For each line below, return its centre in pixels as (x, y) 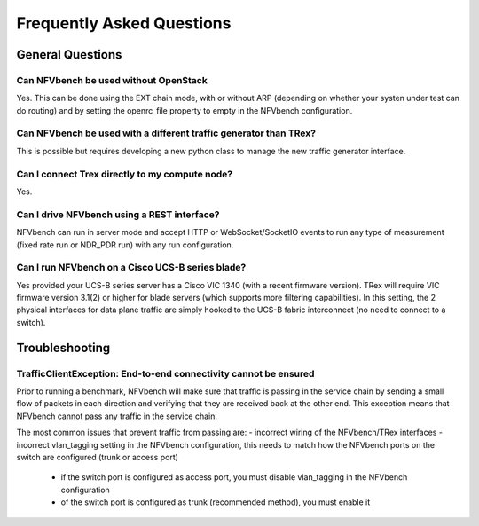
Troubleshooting (63, 347)
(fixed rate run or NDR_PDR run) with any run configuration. (125, 245)
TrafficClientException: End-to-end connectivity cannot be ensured (165, 373)
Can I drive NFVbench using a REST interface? (118, 215)
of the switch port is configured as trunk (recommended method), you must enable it (216, 502)
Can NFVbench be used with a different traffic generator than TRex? (166, 133)
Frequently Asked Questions (124, 23)
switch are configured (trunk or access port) (98, 457)
